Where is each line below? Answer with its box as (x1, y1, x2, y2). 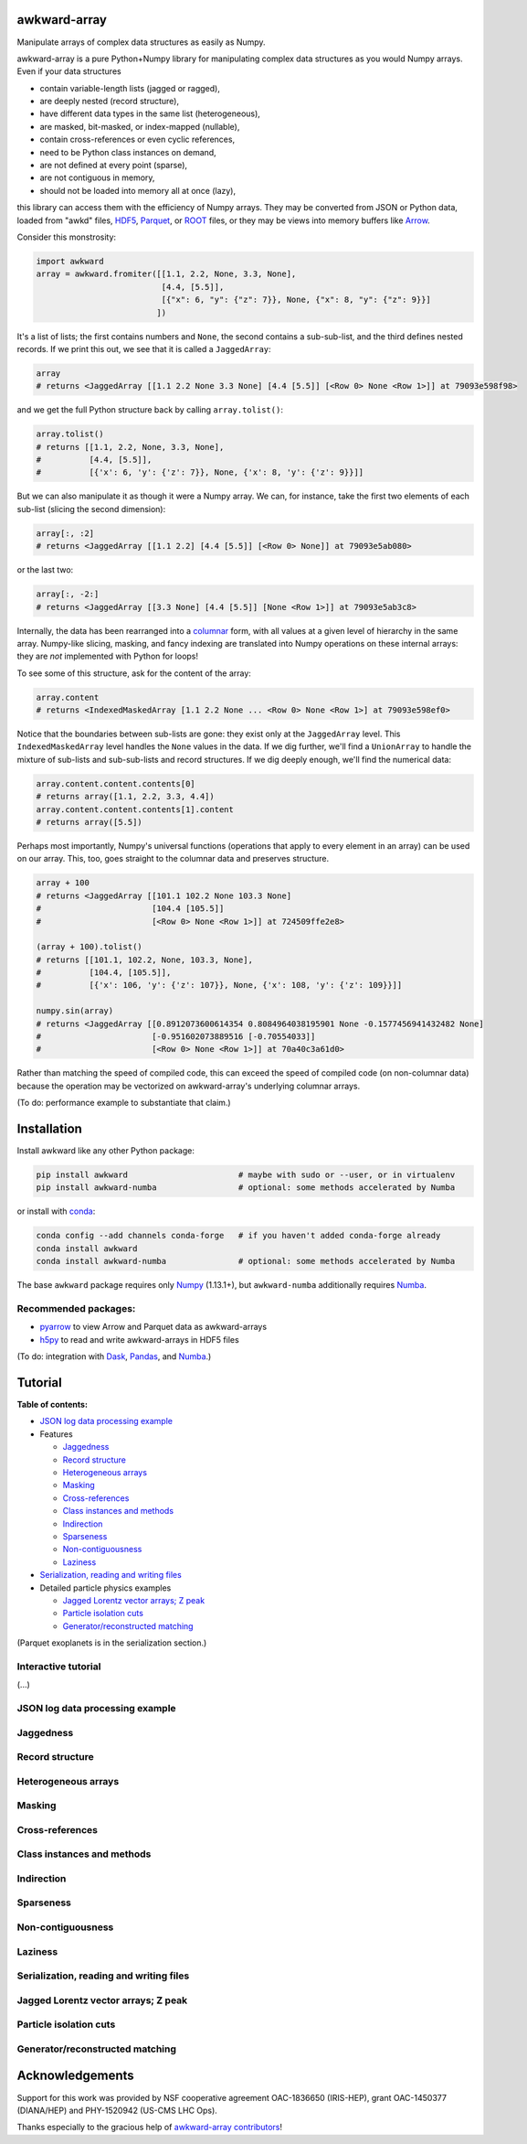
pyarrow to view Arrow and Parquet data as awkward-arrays (39, 1322, 268, 1333)
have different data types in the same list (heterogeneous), (39, 108, 260, 119)
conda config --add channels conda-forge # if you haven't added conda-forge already (36, 1230, 441, 1241)
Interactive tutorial (16, 1660, 101, 1673)
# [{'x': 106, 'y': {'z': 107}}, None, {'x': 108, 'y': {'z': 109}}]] (36, 980, 403, 991)
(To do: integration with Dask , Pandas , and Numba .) (16, 1351, 212, 1362)
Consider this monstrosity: (16, 231, 117, 242)
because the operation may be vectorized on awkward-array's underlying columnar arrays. (16, 1080, 361, 1091)
